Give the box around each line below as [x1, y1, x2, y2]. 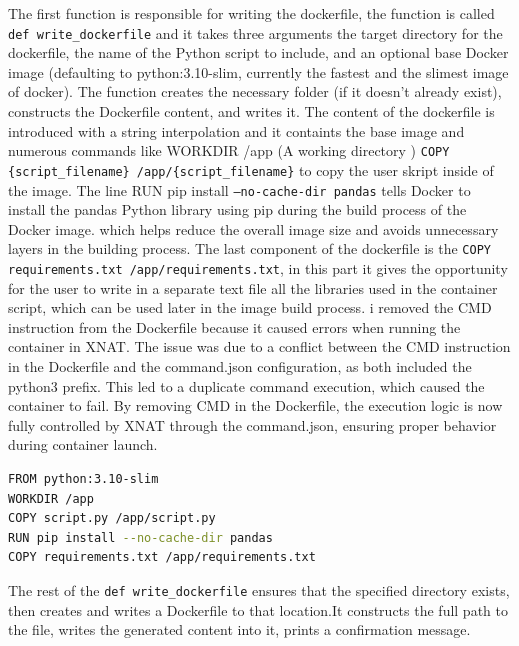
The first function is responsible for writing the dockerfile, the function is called [8, 3, 495, 23]
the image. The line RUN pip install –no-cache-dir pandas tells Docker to [8, 179, 471, 200]
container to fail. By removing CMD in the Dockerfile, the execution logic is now [8, 395, 503, 416]
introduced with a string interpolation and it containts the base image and [8, 120, 465, 141]
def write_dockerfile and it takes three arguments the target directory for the [8, 22, 503, 43]
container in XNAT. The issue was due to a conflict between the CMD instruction [8, 336, 511, 357]
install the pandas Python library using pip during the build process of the [8, 199, 467, 220]
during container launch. [8, 434, 158, 455]
